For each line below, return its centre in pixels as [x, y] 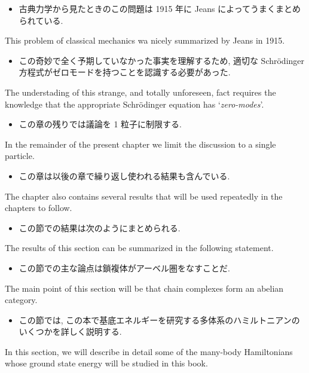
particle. [20, 156]
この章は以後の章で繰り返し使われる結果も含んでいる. [124, 175]
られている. [41, 20]
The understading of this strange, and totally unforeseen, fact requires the [140, 92]
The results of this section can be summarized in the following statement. [139, 248]
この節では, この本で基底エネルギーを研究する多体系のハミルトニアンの [159, 320]
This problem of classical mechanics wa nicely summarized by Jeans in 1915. [145, 40]
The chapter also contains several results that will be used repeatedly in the [144, 196]
